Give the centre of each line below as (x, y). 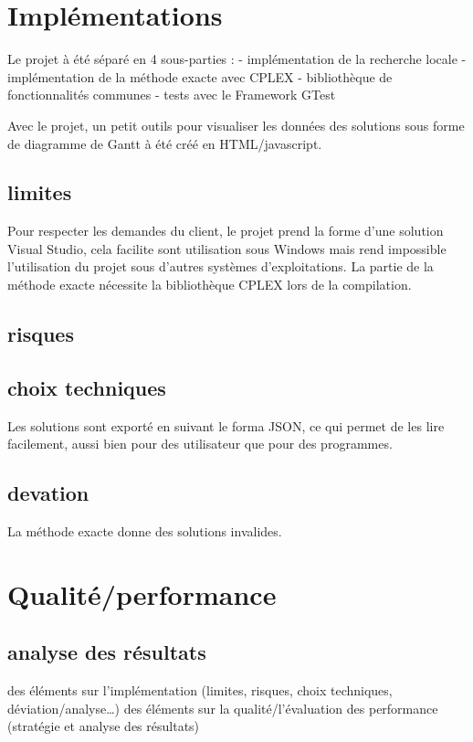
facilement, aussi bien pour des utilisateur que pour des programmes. (200, 444)
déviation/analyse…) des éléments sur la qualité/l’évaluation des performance (223, 708)
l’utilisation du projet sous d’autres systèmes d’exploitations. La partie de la (221, 266)
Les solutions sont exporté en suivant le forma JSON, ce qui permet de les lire (226, 425)
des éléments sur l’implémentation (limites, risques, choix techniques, (200, 690)
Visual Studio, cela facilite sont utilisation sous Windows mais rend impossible (227, 248)
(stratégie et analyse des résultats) (104, 726)
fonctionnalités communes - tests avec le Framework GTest (172, 95)
